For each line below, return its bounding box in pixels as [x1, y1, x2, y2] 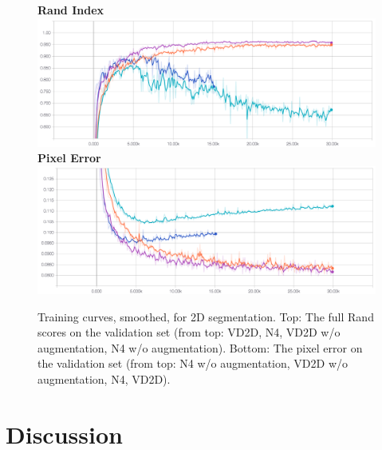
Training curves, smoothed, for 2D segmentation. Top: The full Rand [37, 308, 374, 325]
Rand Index [37, 2, 104, 18]
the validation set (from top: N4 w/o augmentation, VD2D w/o [37, 355, 349, 372]
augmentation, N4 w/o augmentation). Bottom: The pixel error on [37, 339, 363, 356]
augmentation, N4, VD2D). [37, 371, 171, 388]
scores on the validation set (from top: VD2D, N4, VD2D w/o [37, 324, 341, 340]
